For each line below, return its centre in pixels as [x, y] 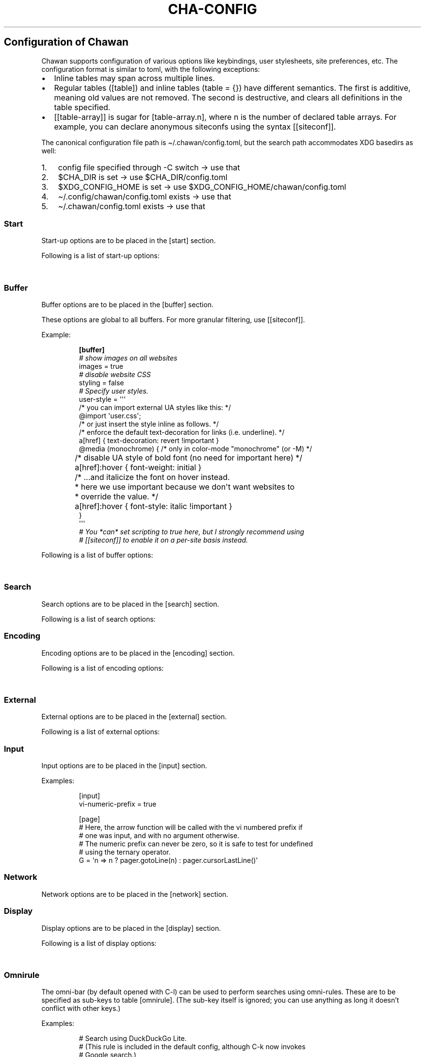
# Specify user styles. [114, 391]
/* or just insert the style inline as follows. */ [149, 424]
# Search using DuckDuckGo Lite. [133, 1039]
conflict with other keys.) [81, 1008]
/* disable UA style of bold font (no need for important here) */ [188, 458]
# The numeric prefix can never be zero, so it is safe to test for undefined [196, 844]
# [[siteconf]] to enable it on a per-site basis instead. [163, 540]
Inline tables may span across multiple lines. [134, 78]
